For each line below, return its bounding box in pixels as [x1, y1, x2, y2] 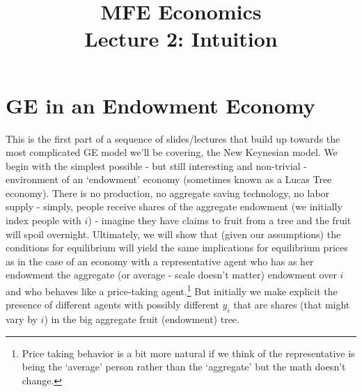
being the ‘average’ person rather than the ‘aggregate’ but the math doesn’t [22, 359, 346, 374]
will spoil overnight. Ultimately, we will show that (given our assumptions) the [6, 226, 341, 241]
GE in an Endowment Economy [6, 91, 315, 119]
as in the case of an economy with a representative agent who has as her [6, 253, 314, 268]
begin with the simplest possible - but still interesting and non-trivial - [6, 158, 308, 173]
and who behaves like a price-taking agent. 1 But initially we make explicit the [6, 282, 338, 298]
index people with [6, 213, 81, 228]
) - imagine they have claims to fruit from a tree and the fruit [88, 213, 352, 228]
